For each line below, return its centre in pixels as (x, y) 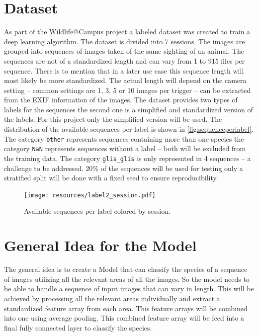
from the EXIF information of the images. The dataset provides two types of (121, 100)
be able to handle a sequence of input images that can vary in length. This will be (129, 289)
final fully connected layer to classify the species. (78, 327)
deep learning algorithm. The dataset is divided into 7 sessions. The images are (125, 41)
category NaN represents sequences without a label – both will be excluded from (125, 148)
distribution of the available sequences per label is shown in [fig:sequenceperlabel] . (129, 129)
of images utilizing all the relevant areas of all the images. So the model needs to (127, 279)
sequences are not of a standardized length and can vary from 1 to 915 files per (125, 60)
